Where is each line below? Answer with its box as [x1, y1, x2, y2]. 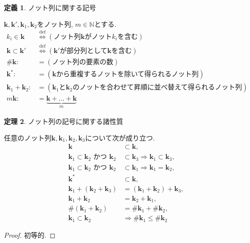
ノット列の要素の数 [52, 58, 114, 66]
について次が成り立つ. [85, 132, 155, 142]
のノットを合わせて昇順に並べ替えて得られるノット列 [72, 84, 242, 91]
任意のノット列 [4, 132, 51, 142]
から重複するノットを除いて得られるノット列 [56, 71, 199, 78]
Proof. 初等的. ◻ [4, 229, 56, 240]
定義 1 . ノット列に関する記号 [4, 2, 96, 12]
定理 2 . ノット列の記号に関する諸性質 [4, 116, 123, 126]
